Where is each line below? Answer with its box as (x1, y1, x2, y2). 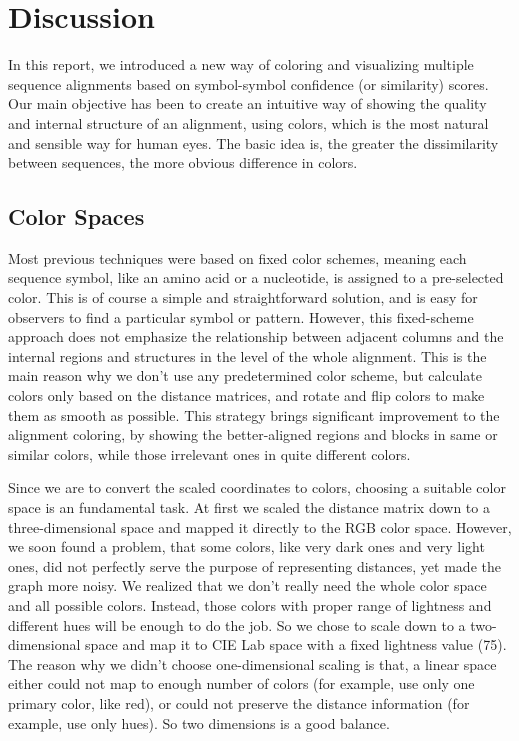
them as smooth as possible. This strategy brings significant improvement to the (8, 404, 500, 425)
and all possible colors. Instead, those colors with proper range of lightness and (8, 594, 492, 615)
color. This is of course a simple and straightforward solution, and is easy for (8, 287, 478, 308)
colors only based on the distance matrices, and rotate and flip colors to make (8, 385, 485, 406)
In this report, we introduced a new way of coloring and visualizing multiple (8, 54, 474, 75)
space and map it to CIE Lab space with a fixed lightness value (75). (85, 634, 507, 655)
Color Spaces (8, 201, 145, 232)
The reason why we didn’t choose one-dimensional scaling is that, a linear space (8, 653, 497, 674)
